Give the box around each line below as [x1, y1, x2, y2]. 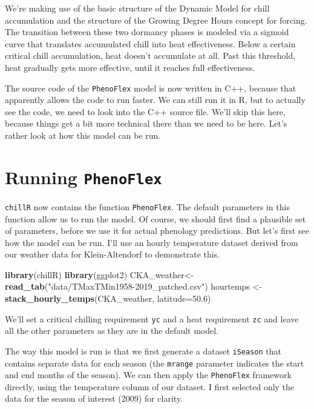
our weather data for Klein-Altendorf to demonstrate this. [5, 248, 220, 261]
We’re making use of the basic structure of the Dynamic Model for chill [5, 2, 270, 14]
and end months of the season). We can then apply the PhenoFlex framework [5, 368, 292, 381]
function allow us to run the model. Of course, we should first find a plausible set [5, 212, 306, 225]
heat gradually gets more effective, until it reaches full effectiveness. [5, 61, 255, 73]
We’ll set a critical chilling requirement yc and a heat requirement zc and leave [5, 312, 299, 325]
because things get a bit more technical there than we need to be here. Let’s [5, 117, 287, 130]
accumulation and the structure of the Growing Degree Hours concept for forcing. [5, 13, 307, 26]
